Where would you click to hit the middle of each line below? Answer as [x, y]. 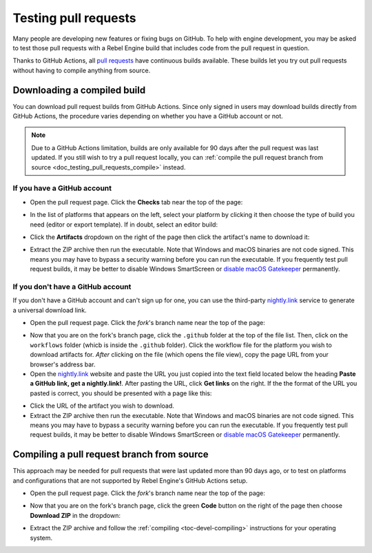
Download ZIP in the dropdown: [75, 515]
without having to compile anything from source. [82, 70]
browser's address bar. [63, 364]
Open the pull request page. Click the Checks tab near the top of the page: [136, 202]
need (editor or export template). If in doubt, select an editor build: [124, 225]
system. [41, 538]
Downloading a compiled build [79, 90]
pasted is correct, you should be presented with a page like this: [121, 393]
